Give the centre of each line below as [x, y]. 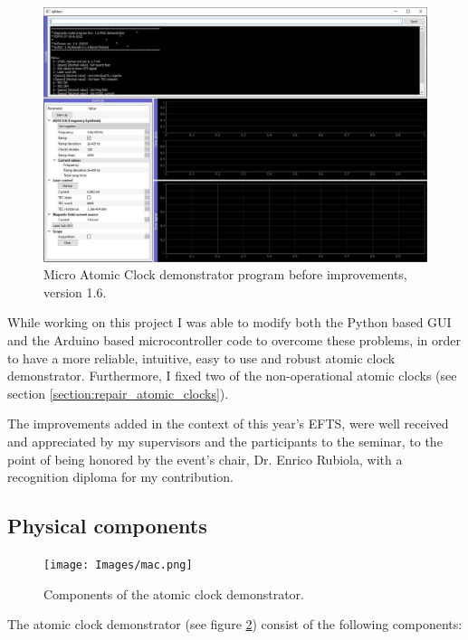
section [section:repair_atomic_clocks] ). [118, 393]
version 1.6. [75, 292]
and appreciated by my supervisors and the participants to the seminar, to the [225, 441]
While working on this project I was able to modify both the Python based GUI [229, 322]
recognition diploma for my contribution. [120, 477]
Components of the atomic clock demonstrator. [174, 593]
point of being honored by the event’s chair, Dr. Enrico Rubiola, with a [205, 459]
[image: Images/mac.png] [118, 565]
